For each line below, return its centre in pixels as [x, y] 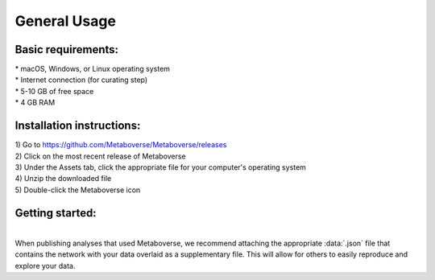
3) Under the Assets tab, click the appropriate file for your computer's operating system [160, 167]
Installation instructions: [78, 126]
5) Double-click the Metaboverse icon [78, 190]
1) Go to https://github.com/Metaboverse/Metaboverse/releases [121, 145]
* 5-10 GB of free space [54, 91]
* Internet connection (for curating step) [81, 80]
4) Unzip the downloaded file [63, 179]
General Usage [66, 21]
